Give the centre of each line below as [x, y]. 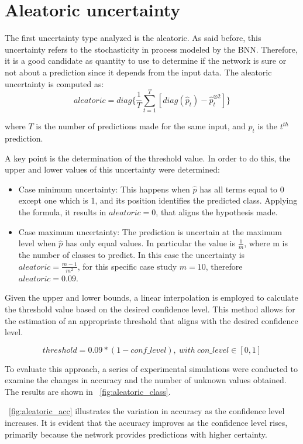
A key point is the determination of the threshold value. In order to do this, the [148, 158]
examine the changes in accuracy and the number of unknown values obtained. [146, 380]
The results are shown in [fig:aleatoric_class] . [88, 391]
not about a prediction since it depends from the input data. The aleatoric [138, 72]
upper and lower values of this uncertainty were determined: [112, 169]
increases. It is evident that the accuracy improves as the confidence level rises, [146, 423]
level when [37, 243]
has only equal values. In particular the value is [150, 243]
